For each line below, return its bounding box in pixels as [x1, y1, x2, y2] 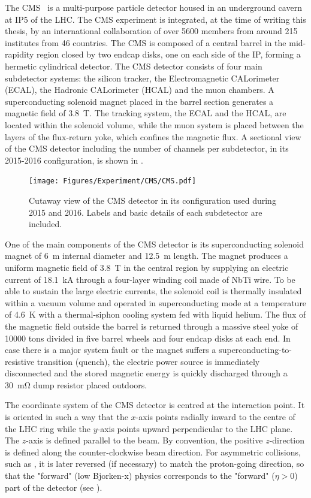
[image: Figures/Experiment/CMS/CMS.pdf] [29, 177, 197, 186]
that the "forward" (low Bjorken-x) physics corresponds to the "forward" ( [5, 469, 275, 482]
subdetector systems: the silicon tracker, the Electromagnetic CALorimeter [5, 71, 280, 84]
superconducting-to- [219, 343, 292, 356]
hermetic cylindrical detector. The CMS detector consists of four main [5, 59, 262, 72]
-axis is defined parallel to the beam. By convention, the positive [26, 434, 263, 446]
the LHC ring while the [5, 422, 90, 434]
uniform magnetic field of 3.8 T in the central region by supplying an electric [5, 261, 289, 273]
